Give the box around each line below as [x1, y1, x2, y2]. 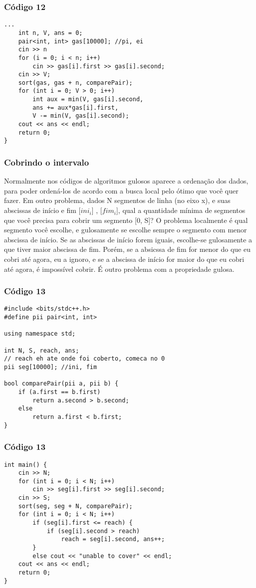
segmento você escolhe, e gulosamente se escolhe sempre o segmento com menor [4, 224, 247, 235]
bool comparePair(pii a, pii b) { [4, 380, 119, 388]
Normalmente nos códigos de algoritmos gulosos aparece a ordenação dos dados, [4, 176, 249, 186]
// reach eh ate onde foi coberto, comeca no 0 [4, 355, 165, 363]
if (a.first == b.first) [18, 389, 101, 395]
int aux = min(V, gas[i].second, [32, 96, 144, 103]
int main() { [4, 461, 47, 468]
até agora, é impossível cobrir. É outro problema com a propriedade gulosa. [4, 263, 235, 274]
